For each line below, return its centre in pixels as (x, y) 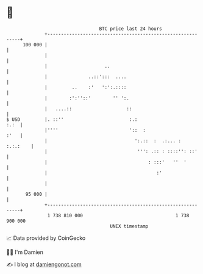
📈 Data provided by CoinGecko (46, 238)
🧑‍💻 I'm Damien (25, 252)
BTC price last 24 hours (131, 29)
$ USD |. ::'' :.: (72, 119)
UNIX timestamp (129, 226)
